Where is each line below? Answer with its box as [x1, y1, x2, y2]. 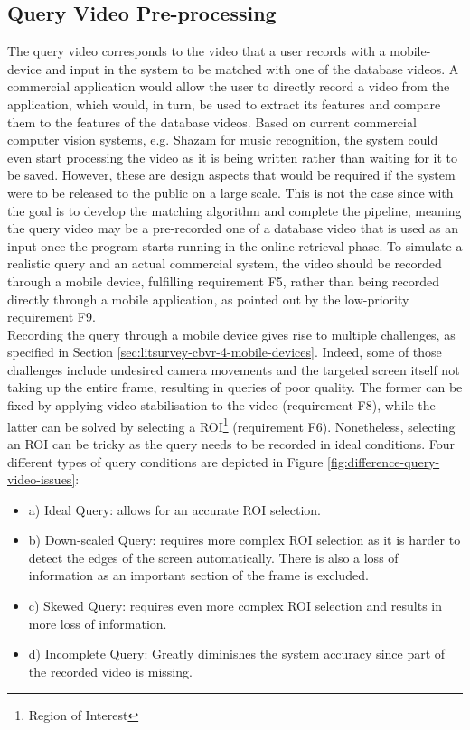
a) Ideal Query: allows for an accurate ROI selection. [28, 500, 322, 519]
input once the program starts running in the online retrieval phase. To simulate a [7, 236, 463, 255]
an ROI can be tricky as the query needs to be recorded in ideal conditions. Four [7, 434, 456, 453]
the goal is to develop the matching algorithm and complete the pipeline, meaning [7, 201, 462, 220]
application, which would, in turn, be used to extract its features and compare [7, 94, 441, 113]
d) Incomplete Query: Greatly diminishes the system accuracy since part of [28, 644, 446, 663]
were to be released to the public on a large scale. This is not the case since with [7, 182, 454, 201]
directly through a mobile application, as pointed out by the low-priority [7, 289, 409, 308]
